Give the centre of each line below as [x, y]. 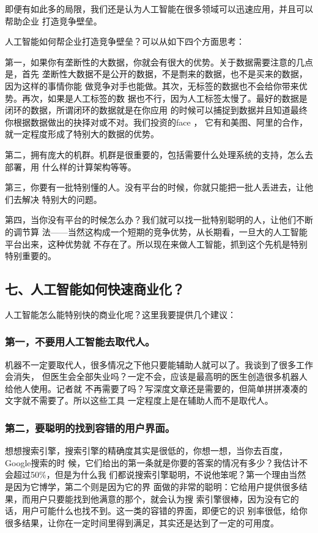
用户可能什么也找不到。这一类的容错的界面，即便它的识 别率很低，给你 [165, 511]
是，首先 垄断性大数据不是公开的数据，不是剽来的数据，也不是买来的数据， [156, 74]
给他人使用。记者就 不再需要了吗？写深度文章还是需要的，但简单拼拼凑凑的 [156, 388]
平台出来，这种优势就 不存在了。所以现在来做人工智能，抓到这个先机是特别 [156, 244]
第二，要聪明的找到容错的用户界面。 [90, 428]
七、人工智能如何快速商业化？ [95, 289]
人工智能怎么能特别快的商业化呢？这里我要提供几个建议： [120, 314]
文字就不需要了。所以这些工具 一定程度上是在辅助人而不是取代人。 [139, 400]
